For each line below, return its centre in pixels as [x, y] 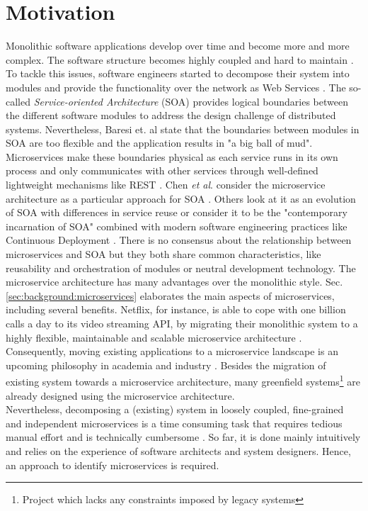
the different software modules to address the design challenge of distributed [171, 115]
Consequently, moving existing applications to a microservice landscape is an [172, 351]
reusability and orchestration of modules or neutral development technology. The [181, 268]
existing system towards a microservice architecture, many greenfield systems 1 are [183, 381]
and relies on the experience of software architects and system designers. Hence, [178, 451]
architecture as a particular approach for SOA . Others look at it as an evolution [181, 198]
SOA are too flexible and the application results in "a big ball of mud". [159, 143]
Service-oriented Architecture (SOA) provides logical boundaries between [191, 101]
